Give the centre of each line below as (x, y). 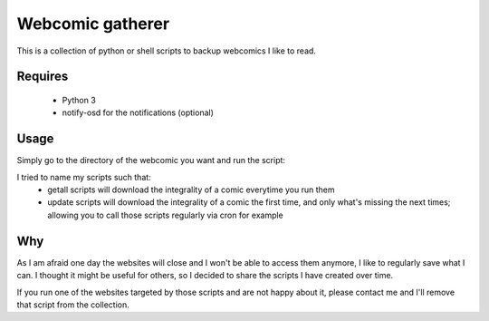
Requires (43, 77)
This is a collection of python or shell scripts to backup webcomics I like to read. (167, 51)
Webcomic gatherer (93, 24)
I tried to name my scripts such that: (84, 177)
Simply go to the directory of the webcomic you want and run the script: (151, 160)
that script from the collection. (73, 305)
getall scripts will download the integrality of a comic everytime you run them (191, 190)
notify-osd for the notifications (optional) (138, 112)
